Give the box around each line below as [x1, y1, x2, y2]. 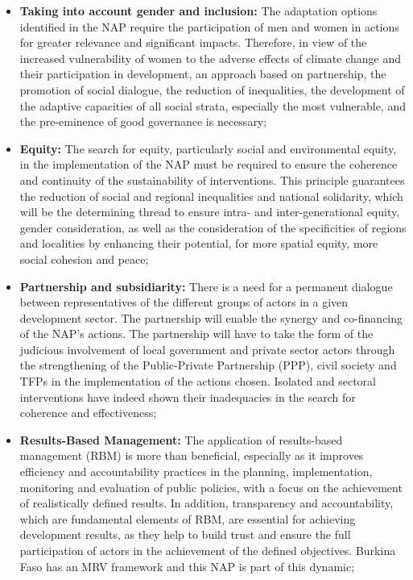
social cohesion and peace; [19, 250, 149, 267]
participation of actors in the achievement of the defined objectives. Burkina [19, 542, 396, 558]
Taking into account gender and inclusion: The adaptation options [19, 2, 378, 19]
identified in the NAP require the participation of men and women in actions [19, 18, 399, 35]
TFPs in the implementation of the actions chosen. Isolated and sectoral [19, 373, 376, 390]
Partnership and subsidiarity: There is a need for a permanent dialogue [19, 277, 393, 294]
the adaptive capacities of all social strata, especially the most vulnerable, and [19, 97, 406, 114]
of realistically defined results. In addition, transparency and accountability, [19, 494, 394, 511]
